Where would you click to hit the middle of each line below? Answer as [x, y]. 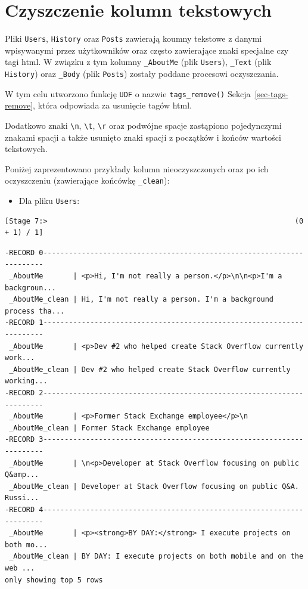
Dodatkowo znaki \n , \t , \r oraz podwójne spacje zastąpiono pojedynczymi [143, 125]
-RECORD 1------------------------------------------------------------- [154, 323]
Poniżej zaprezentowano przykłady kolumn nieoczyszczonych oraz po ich [137, 168]
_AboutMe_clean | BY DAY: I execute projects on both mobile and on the [156, 557]
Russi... [22, 498]
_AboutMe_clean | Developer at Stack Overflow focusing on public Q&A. [154, 486]
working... [26, 381]
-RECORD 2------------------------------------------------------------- [154, 393]
